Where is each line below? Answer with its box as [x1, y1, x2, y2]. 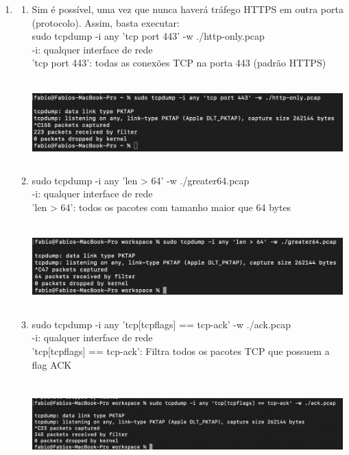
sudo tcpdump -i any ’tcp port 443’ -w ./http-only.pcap [32, 29, 265, 43]
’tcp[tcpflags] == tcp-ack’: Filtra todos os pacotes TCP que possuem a [32, 344, 330, 358]
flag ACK [32, 357, 72, 371]
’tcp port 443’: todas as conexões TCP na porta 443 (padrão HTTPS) [32, 56, 326, 70]
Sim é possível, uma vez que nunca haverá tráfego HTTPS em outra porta [32, 2, 344, 16]
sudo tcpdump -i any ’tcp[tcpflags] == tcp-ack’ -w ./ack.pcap [32, 317, 291, 331]
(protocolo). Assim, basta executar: [32, 15, 180, 29]
